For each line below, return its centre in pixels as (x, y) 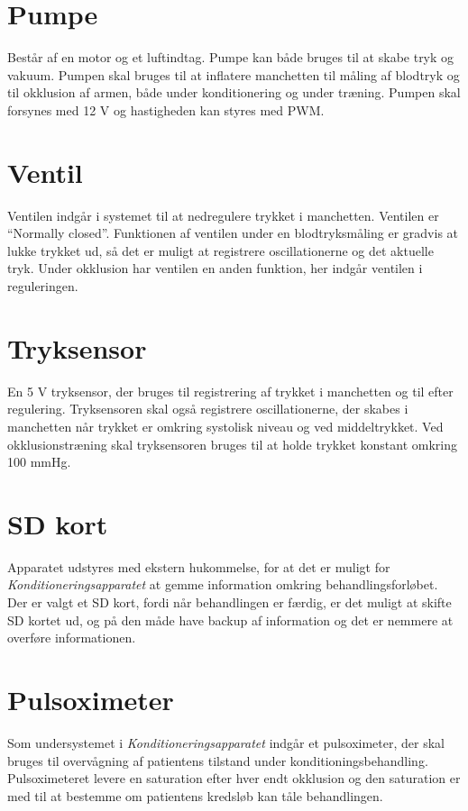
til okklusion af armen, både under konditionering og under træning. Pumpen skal (234, 92)
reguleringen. (43, 286)
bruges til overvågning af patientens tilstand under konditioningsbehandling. (218, 760)
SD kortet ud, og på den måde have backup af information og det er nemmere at (230, 620)
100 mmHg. (39, 462)
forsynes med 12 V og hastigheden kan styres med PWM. (166, 109)
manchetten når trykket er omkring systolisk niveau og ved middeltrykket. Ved (225, 426)
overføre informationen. (72, 638)
